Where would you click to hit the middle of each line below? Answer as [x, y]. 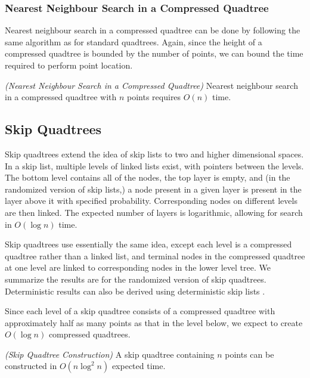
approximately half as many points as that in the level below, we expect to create [154, 322]
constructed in [31, 366]
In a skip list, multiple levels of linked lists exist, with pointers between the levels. [154, 165]
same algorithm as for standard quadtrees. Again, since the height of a [134, 41]
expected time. [139, 366]
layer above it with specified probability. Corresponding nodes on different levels [151, 201]
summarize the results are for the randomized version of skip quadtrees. [136, 279]
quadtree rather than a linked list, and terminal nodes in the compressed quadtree [155, 255]
